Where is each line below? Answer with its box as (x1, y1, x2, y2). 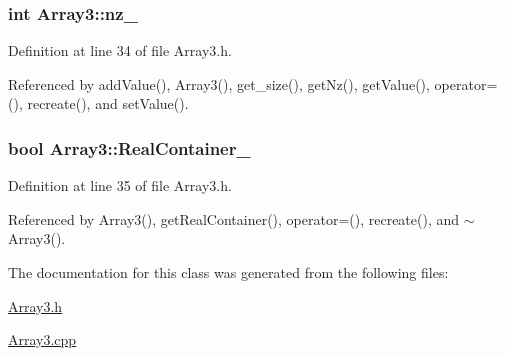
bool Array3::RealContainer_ (8, 135, 251, 160)
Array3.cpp (8, 329, 77, 350)
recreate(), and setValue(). (27, 93, 189, 114)
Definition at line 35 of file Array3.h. (8, 175, 232, 196)
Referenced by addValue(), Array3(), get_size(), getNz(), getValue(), (8, 73, 430, 94)
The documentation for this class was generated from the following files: (8, 262, 449, 282)
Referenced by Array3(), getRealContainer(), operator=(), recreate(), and (8, 208, 460, 229)
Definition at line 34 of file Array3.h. (8, 40, 232, 61)
